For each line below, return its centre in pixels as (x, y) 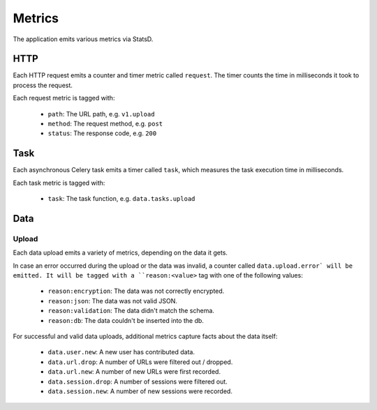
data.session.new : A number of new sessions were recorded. (140, 391)
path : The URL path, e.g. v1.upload (101, 114)
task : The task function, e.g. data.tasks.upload (121, 199)
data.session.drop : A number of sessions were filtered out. (138, 381)
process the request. (43, 85)
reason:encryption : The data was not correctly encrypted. (136, 291)
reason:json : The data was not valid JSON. (113, 301)
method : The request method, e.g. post (105, 124)
